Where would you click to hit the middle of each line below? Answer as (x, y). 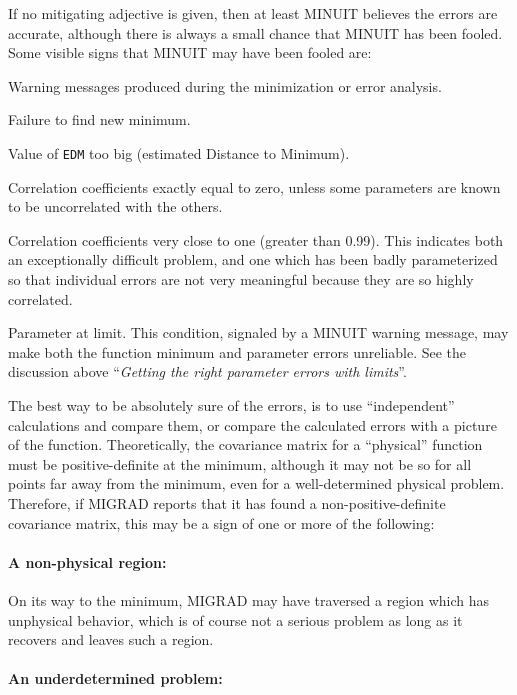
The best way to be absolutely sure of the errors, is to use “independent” (231, 404)
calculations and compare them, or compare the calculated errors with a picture (252, 424)
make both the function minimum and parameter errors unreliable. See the (237, 351)
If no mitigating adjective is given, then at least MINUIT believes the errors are (253, 13)
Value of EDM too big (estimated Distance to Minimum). (179, 152)
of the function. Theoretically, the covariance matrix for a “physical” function (245, 444)
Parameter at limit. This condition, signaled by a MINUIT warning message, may (258, 332)
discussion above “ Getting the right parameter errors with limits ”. (207, 371)
